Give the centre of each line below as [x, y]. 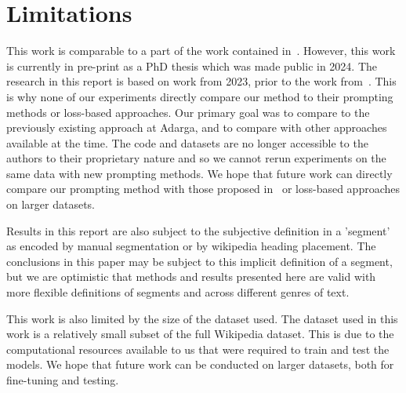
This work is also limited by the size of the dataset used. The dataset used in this [202, 318]
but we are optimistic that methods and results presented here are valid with [191, 277]
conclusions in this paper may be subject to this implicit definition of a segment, [199, 261]
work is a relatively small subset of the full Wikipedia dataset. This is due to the [200, 334]
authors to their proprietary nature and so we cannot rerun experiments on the [196, 158]
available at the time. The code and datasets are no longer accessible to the [187, 142]
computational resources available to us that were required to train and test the [198, 349]
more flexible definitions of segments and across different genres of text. [178, 292]
